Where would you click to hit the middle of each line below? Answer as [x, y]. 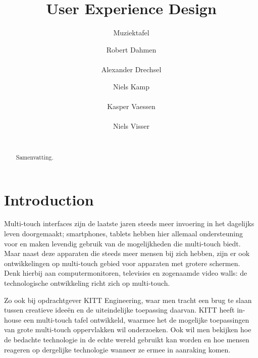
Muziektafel [131, 33]
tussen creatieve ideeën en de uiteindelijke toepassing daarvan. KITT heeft [119, 310]
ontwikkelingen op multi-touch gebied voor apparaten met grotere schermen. [122, 263]
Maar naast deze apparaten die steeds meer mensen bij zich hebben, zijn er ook [127, 253]
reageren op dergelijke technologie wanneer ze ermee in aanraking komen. [117, 349]
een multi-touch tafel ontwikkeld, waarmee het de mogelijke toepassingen [136, 319]
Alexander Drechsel [131, 69]
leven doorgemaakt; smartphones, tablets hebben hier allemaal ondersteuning [123, 234]
